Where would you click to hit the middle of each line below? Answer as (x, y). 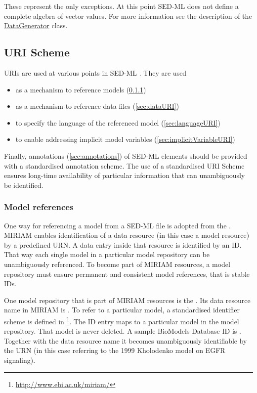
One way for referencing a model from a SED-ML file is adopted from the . (117, 225)
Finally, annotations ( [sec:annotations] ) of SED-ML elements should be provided (126, 155)
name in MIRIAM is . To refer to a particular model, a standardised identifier (122, 310)
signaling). (20, 360)
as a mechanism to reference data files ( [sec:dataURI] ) (97, 106)
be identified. (24, 185)
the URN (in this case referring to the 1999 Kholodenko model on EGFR (115, 350)
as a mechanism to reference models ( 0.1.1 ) (81, 89)
